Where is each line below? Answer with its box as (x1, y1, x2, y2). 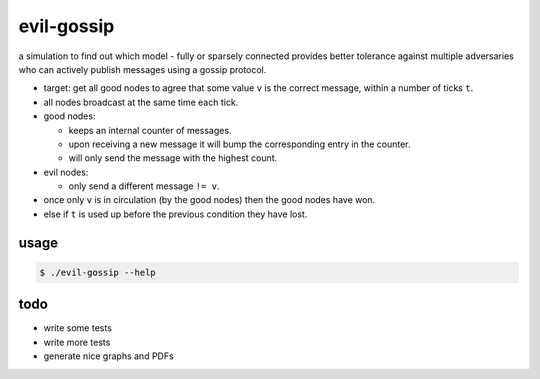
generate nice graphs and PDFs (43, 350, 174, 362)
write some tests (43, 322, 112, 334)
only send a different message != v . (68, 180, 220, 192)
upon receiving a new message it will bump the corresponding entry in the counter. (68, 138, 411, 150)
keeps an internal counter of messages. (68, 124, 232, 136)
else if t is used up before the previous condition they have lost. (43, 208, 308, 220)
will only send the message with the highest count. (68, 152, 278, 164)
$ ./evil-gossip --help (39, 266, 157, 278)
